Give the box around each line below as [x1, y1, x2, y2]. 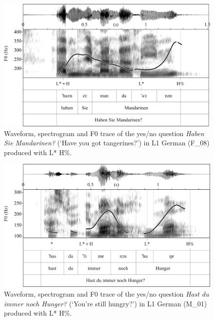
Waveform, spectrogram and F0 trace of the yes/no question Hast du [4, 289, 209, 299]
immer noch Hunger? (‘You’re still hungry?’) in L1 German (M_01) [4, 298, 207, 308]
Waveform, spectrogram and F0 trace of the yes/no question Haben [4, 128, 204, 138]
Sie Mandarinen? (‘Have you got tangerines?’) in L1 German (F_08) [4, 138, 210, 148]
